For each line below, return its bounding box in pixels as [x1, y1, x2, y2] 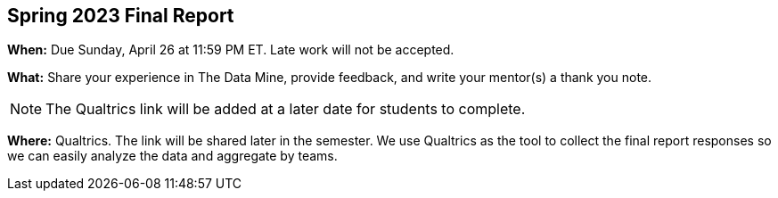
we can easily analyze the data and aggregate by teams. [7, 148, 338, 164]
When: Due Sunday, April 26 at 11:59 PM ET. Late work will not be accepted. [7, 42, 455, 58]
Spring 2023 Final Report [7, 4, 234, 27]
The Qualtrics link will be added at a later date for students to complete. [45, 100, 526, 119]
